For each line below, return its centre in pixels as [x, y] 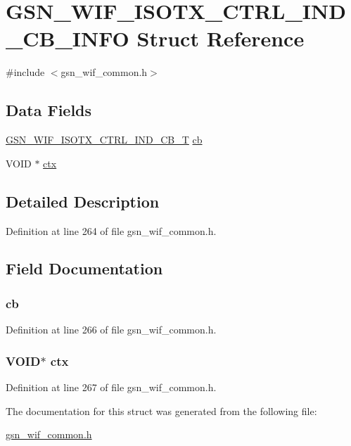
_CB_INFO [68, 38]
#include [25, 72]
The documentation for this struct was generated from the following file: [161, 410]
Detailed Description [83, 201]
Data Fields [49, 110]
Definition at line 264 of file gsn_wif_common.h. [111, 230]
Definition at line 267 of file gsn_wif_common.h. [111, 387]
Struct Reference [221, 38]
